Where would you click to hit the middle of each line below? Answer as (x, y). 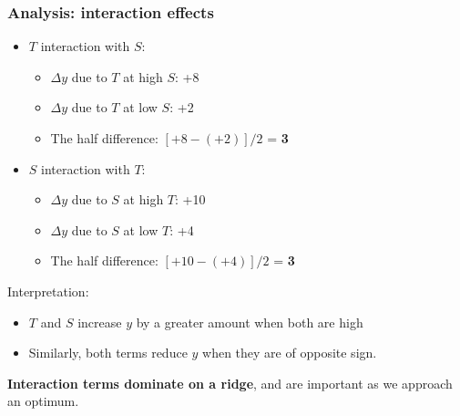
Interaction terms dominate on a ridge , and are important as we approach (230, 383)
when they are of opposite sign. (290, 353)
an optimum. (43, 401)
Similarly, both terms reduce (108, 353)
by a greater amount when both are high (250, 322)
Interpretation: (48, 291)
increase (100, 322)
